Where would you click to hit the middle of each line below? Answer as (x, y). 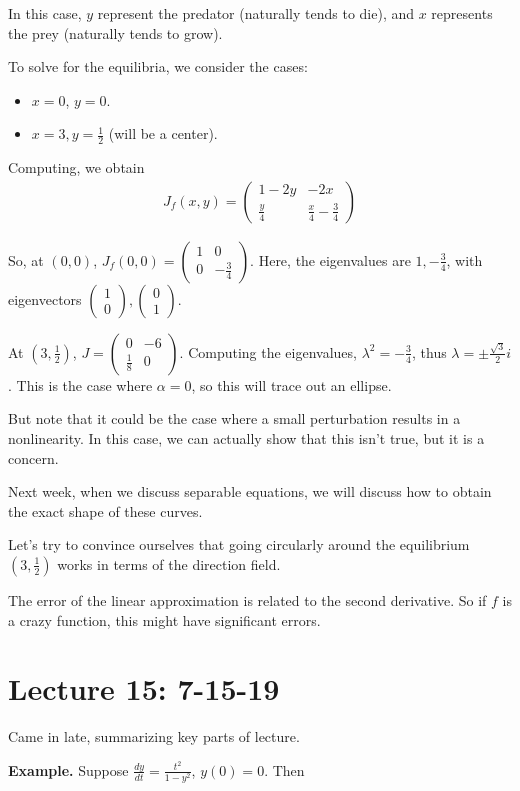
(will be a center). (163, 133)
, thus (429, 351)
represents (462, 13)
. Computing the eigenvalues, (268, 351)
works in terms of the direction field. (169, 563)
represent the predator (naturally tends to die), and (256, 13)
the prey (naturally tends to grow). (115, 32)
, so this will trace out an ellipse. (291, 384)
